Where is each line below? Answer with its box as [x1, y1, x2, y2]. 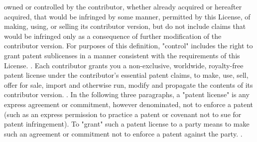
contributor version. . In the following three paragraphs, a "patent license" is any [4, 89, 250, 100]
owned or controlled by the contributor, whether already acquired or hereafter [4, 1, 242, 11]
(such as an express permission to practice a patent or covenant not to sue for [4, 109, 242, 119]
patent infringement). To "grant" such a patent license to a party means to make [4, 119, 250, 129]
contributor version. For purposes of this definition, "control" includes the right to [4, 40, 253, 51]
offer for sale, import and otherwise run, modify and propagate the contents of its [4, 79, 253, 90]
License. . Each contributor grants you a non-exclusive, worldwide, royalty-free [4, 60, 244, 70]
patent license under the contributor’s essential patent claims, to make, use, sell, [4, 70, 249, 80]
